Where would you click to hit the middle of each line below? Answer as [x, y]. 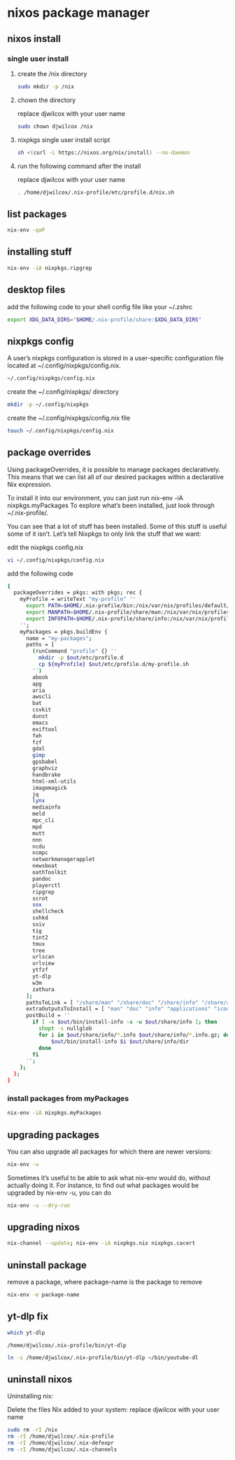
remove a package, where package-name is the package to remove [105, 1282]
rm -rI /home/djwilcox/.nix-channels [62, 1450]
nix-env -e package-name [43, 1295]
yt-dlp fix [28, 1317]
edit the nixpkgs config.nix [45, 547]
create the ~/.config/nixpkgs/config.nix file [69, 418]
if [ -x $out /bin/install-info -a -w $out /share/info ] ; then [125, 1022]
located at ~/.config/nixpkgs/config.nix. [64, 366]
